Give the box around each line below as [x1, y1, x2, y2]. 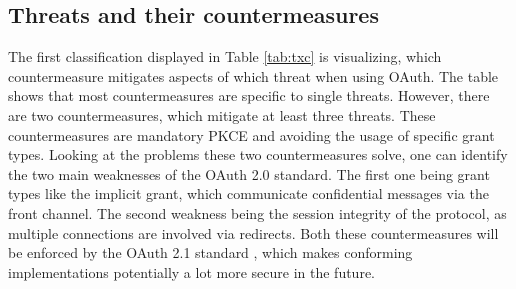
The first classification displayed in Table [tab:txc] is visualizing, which [8, 46, 442, 67]
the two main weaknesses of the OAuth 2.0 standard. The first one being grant [8, 163, 490, 184]
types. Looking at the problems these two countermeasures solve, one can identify [8, 144, 508, 165]
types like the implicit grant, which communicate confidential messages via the [8, 183, 489, 204]
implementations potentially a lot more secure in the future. [8, 261, 375, 282]
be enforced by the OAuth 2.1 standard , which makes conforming [8, 242, 413, 263]
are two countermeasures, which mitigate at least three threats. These [8, 104, 436, 125]
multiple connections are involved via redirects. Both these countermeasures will [8, 222, 499, 243]
